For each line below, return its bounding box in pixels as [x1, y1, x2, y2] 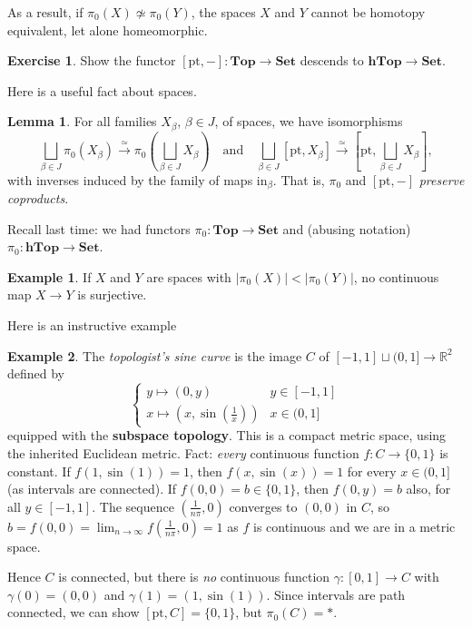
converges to [229, 496, 298, 515]
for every [347, 461, 397, 480]
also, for [406, 479, 451, 498]
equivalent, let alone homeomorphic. [7, 20, 208, 39]
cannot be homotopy [310, 3, 426, 21]
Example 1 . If [7, 267, 92, 286]
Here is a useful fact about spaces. [7, 81, 197, 100]
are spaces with [146, 267, 231, 286]
